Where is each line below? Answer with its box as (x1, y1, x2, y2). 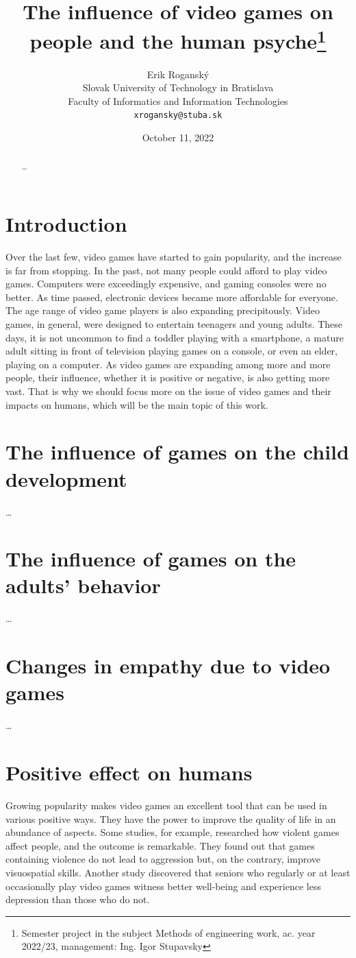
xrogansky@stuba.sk (133, 110, 222, 121)
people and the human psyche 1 (29, 24, 327, 55)
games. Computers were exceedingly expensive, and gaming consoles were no (5, 276, 327, 291)
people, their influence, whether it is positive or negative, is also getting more (5, 370, 330, 385)
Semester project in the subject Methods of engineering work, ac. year (21, 925, 316, 939)
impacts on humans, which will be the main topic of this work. (5, 397, 268, 411)
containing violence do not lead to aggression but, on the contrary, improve (5, 852, 320, 866)
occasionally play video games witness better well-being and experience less (5, 878, 321, 893)
